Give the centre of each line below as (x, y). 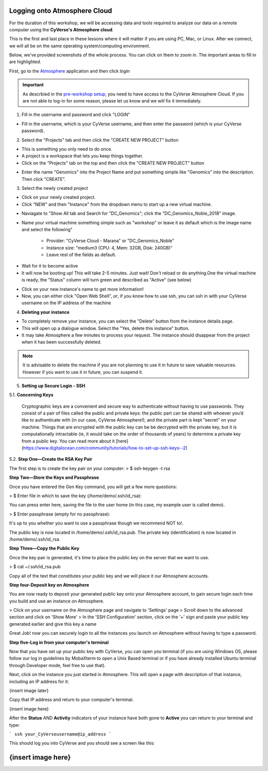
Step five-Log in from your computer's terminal (59, 642)
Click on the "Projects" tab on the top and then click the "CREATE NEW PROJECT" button (113, 163)
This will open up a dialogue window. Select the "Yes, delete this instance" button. (105, 328)
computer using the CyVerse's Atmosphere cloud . (61, 29)
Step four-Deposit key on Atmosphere (49, 585)
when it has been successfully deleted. (62, 342)
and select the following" (47, 229)
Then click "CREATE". (44, 179)
